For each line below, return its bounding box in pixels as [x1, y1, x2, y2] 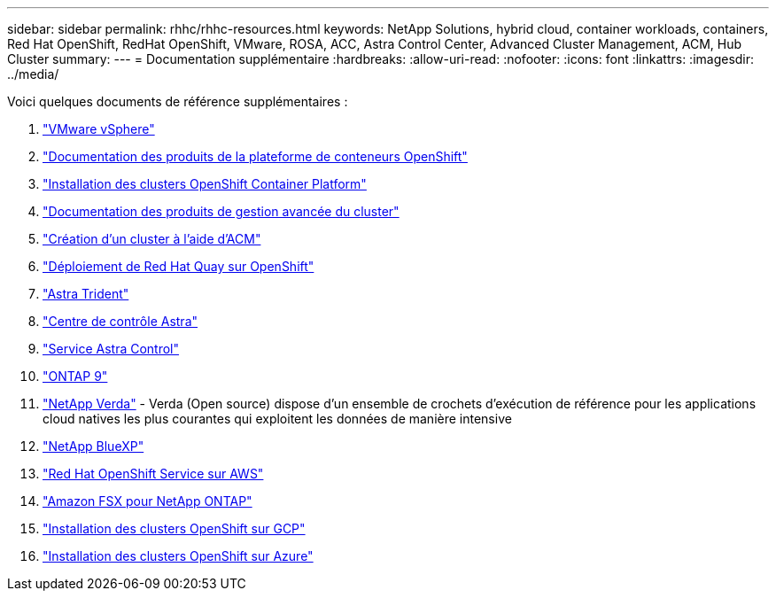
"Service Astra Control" [43, 341, 180, 356]
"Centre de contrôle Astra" [43, 314, 198, 329]
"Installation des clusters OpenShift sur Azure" [43, 548, 314, 563]
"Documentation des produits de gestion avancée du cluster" [43, 204, 400, 219]
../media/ [7, 66, 59, 82]
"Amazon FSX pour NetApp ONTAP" [43, 493, 252, 509]
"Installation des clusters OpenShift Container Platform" [43, 176, 367, 191]
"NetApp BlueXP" [43, 439, 144, 454]
